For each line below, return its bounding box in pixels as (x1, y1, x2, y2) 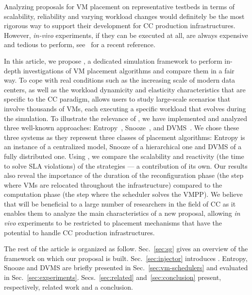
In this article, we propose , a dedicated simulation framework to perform (4, 55, 222, 66)
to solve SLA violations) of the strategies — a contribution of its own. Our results (4, 160, 248, 171)
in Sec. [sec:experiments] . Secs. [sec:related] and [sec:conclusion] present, (4, 272, 221, 282)
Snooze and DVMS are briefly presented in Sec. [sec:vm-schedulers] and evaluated (4, 262, 248, 273)
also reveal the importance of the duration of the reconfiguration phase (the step (4, 170, 244, 180)
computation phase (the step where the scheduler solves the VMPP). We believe (4, 189, 243, 199)
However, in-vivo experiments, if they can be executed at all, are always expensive (4, 30, 248, 40)
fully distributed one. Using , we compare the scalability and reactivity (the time (4, 151, 244, 161)
